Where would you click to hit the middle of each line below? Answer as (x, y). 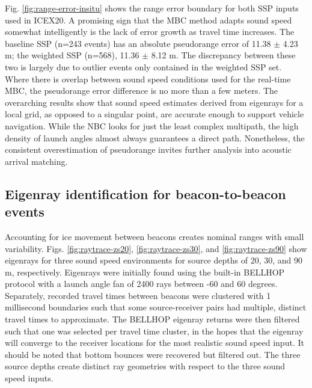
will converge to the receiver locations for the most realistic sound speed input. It (154, 343)
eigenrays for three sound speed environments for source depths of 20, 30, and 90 (154, 260)
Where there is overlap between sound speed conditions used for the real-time (148, 79)
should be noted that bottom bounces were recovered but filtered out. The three (153, 354)
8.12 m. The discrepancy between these (223, 55)
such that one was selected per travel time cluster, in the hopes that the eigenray (154, 331)
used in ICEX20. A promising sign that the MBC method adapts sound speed (148, 20)
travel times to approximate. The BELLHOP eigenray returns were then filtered (152, 319)
